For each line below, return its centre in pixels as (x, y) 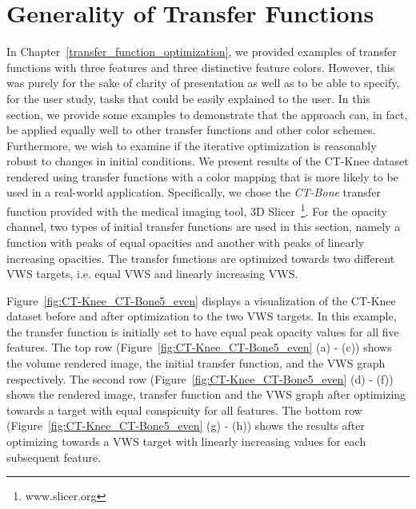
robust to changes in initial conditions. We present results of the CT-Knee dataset (208, 161)
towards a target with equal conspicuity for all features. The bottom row (184, 410)
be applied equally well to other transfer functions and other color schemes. (191, 130)
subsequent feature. (54, 457)
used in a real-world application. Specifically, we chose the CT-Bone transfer (194, 192)
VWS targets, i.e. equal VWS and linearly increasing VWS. (152, 274)
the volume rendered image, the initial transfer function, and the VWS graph (196, 363)
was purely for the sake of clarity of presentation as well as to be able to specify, (203, 83)
